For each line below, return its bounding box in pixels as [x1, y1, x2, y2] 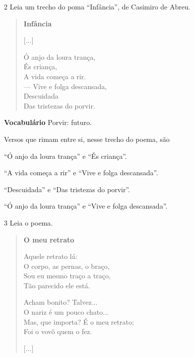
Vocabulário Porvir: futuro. [4, 117, 92, 127]
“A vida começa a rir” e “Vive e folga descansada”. [4, 167, 158, 178]
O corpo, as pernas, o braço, [23, 260, 110, 271]
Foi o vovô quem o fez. [23, 326, 92, 337]
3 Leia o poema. [4, 217, 53, 228]
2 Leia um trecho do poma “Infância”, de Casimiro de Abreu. [4, 1, 191, 11]
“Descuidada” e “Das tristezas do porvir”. [4, 184, 130, 194]
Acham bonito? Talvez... [23, 297, 98, 307]
